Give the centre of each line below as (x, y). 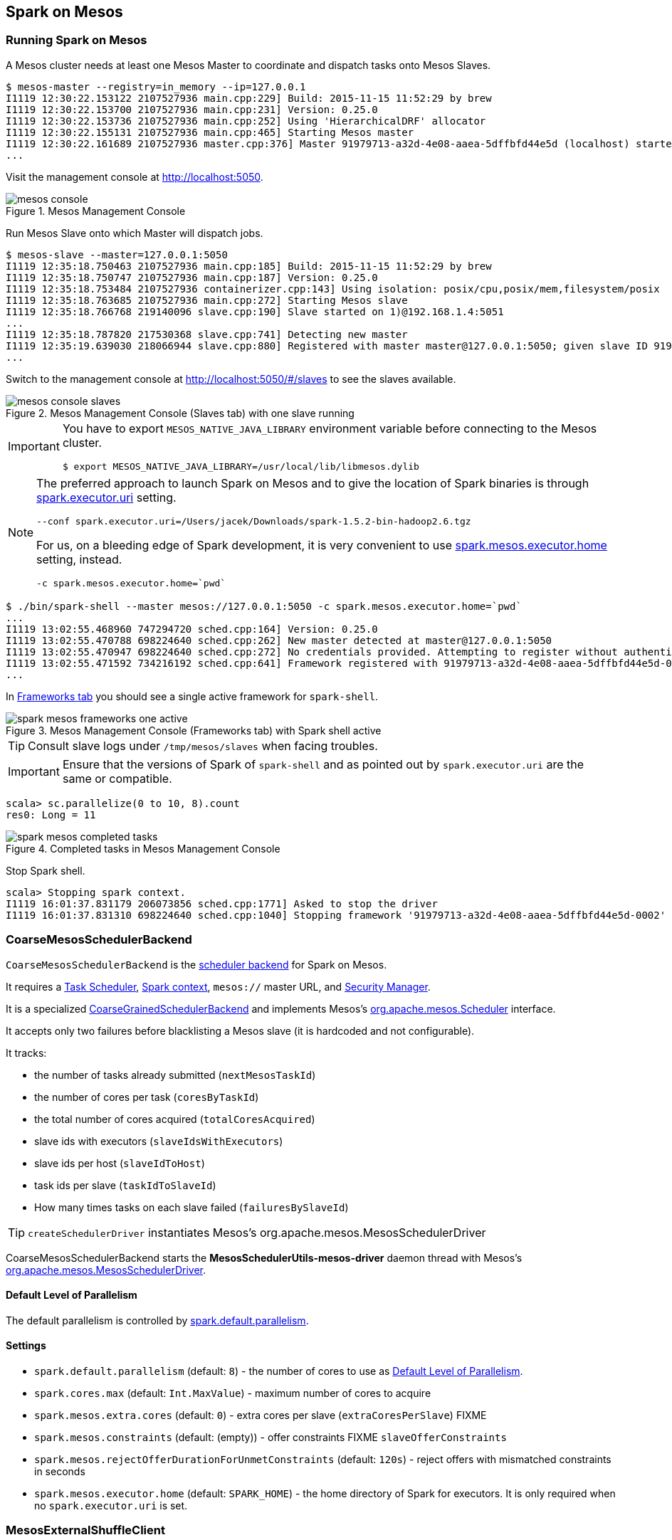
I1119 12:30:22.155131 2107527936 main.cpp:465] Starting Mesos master (210, 132)
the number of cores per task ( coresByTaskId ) (147, 1097)
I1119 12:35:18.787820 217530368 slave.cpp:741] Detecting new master (207, 334)
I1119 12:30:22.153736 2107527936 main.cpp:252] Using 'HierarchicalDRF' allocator (246, 121)
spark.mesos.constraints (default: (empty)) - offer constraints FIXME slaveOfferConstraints (271, 1437)
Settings (26, 1346)
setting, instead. (79, 559)
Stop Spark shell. (46, 870)
